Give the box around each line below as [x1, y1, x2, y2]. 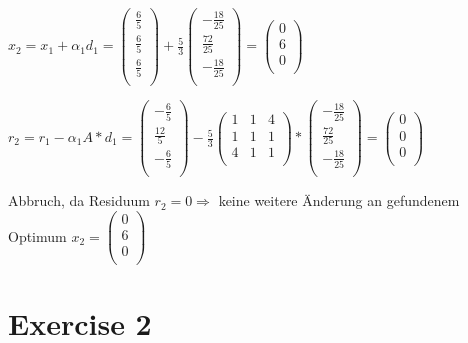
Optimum [8, 225, 67, 246]
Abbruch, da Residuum [8, 190, 150, 211]
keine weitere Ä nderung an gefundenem [218, 190, 460, 211]
